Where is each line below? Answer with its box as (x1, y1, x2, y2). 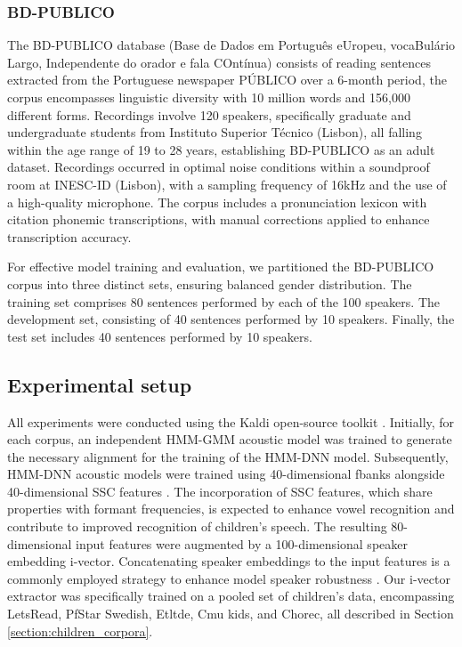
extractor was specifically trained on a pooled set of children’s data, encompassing (7, 586, 455, 605)
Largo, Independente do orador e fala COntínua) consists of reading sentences (7, 53, 431, 71)
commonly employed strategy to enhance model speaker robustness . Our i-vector (7, 569, 450, 587)
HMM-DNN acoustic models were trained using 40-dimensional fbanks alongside (7, 465, 445, 483)
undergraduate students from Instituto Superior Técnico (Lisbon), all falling (7, 123, 422, 142)
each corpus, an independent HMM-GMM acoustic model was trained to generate (7, 430, 452, 449)
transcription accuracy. (7, 227, 132, 246)
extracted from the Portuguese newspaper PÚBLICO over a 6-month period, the (7, 70, 447, 89)
